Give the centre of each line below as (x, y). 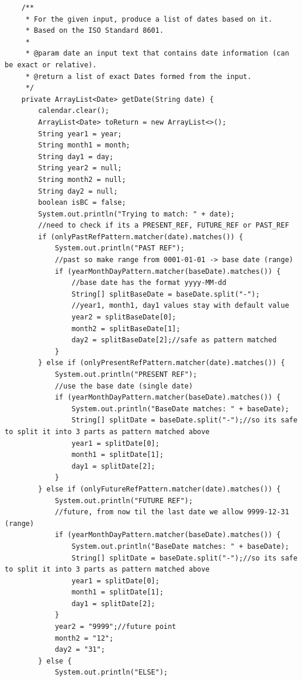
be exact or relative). (51, 65)
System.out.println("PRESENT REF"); (126, 374)
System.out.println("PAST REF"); (119, 248)
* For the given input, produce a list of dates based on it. (149, 19)
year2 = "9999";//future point (115, 627)
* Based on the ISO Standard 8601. (95, 31)
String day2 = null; (78, 191)
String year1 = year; (80, 134)
